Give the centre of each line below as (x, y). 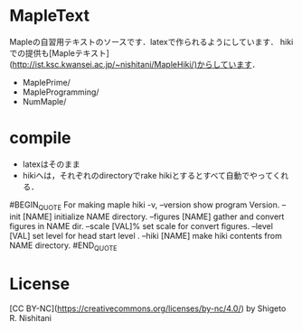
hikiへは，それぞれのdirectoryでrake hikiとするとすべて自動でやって (147, 175)
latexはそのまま (51, 164)
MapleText (50, 16)
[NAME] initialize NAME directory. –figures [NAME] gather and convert (153, 216)
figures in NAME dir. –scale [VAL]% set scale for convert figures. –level (142, 225)
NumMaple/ (44, 101)
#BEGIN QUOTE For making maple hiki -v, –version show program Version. (145, 206)
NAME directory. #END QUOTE (63, 246)
